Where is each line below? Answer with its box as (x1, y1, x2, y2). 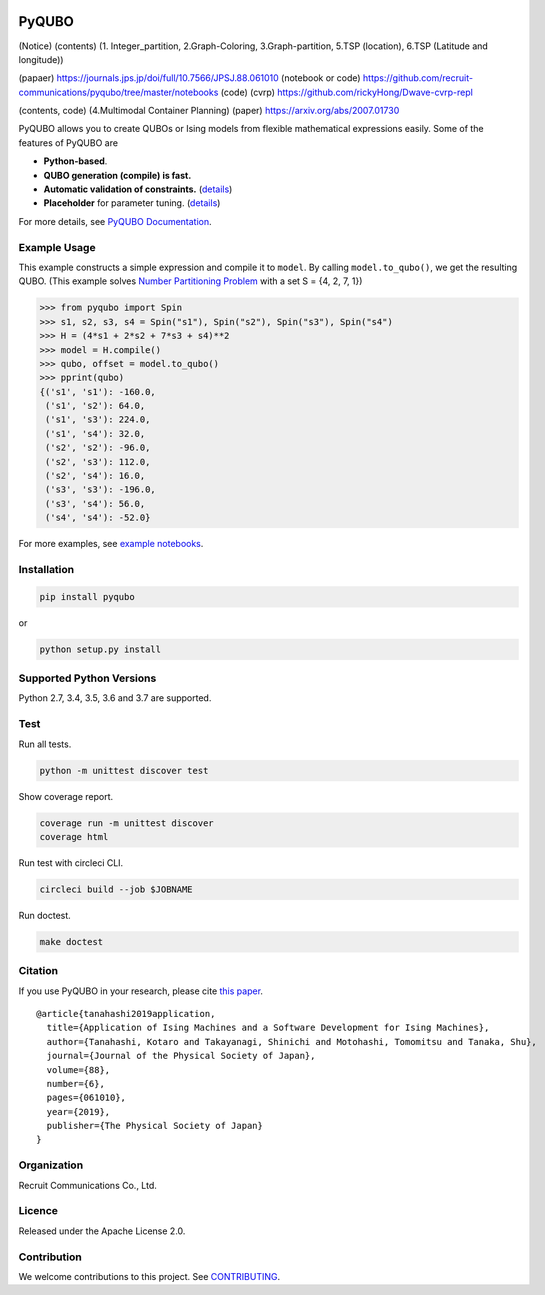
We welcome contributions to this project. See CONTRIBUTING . (18, 1270, 280, 1282)
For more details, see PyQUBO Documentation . (18, 215, 212, 227)
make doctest (39, 936, 104, 947)
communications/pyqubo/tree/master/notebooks (18, 86, 219, 98)
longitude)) (18, 53, 64, 65)
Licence (18, 1204, 59, 1218)
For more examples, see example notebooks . (18, 538, 204, 550)
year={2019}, (46, 1106, 111, 1117)
